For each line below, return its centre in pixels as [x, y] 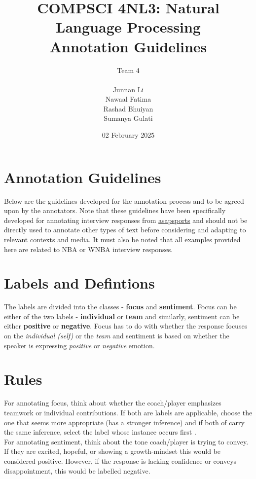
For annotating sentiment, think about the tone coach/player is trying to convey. [126, 441]
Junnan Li [128, 89]
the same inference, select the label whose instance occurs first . [100, 432]
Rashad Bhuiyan [128, 108]
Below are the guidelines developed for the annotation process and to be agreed [124, 201]
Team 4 [128, 70]
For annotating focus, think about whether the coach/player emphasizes [113, 403]
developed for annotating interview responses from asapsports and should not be [126, 220]
